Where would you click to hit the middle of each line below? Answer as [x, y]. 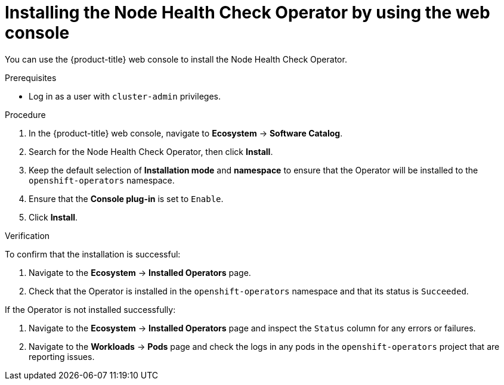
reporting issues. [62, 356]
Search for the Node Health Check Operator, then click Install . [151, 151]
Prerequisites [31, 77]
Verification [27, 235]
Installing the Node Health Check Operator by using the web [248, 13]
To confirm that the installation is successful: [93, 254]
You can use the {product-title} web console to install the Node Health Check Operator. [176, 59]
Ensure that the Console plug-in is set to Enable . [126, 198]
